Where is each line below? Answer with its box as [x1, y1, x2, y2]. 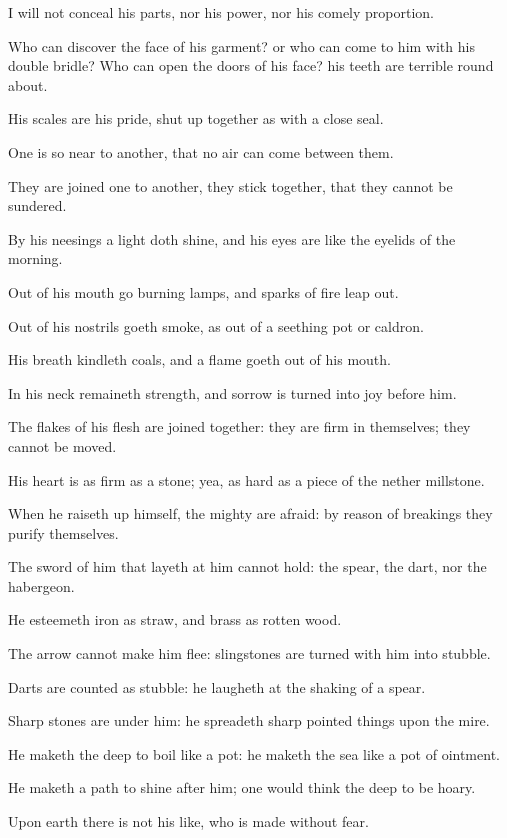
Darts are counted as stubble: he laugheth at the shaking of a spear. [8, 676, 426, 697]
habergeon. [8, 575, 75, 596]
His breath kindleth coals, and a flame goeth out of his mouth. [8, 349, 391, 370]
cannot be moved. [8, 435, 117, 456]
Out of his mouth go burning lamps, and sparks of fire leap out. [8, 281, 399, 302]
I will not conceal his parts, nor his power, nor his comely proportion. [8, 2, 435, 22]
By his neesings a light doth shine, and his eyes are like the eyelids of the [8, 228, 456, 249]
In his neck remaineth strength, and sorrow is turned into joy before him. [8, 382, 457, 403]
